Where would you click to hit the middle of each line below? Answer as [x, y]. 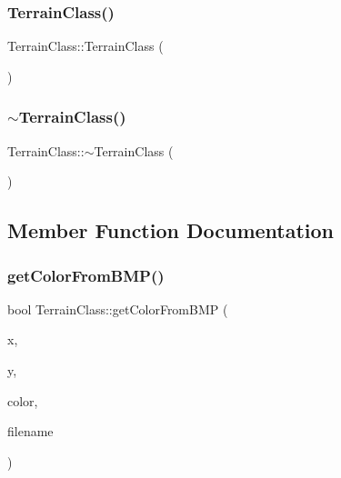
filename [30, 431]
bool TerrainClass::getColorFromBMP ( [118, 309]
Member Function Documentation [171, 230]
